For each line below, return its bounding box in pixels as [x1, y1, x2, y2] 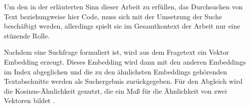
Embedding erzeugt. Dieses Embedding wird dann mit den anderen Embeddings [4, 56, 246, 67]
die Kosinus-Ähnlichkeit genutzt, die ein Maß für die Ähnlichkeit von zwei [4, 85, 227, 96]
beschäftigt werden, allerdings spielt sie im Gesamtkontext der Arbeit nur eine [4, 21, 240, 31]
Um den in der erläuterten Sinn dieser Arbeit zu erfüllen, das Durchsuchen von [4, 1, 243, 11]
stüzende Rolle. [4, 30, 50, 40]
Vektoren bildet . [4, 95, 55, 106]
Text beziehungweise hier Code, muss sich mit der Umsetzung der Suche [4, 11, 222, 21]
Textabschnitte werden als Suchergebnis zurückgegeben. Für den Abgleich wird [4, 76, 243, 86]
